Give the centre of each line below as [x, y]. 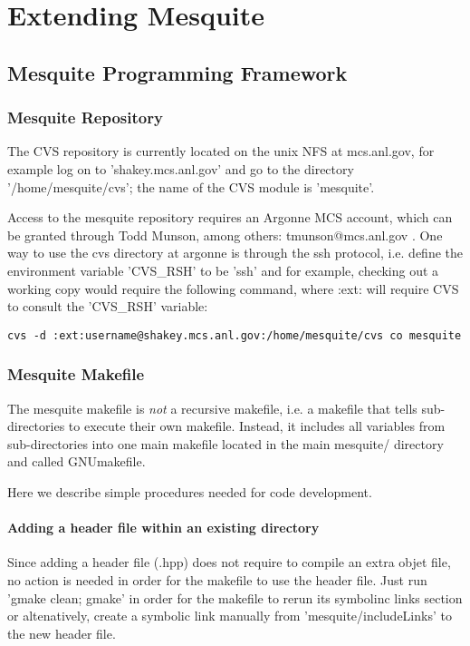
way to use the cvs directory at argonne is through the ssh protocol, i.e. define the [235, 253]
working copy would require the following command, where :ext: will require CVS [233, 288]
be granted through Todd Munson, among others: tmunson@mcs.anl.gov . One [225, 235]
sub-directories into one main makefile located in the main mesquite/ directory [225, 443]
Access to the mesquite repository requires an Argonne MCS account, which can [230, 217]
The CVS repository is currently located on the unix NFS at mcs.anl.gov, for [221, 151]
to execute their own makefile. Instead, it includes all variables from [257, 426]
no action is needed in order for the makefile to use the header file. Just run [217, 579]
